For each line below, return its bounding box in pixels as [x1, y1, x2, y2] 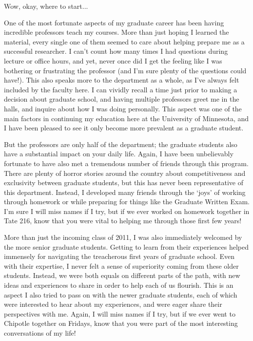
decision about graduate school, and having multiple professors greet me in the [4, 94, 239, 104]
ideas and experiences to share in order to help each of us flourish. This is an [4, 280, 234, 290]
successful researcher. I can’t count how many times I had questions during [4, 46, 228, 56]
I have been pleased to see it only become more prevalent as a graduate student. [4, 123, 244, 133]
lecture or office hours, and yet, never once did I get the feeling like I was [4, 55, 222, 65]
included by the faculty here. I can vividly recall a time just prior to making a [4, 84, 237, 94]
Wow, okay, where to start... [4, 1, 88, 11]
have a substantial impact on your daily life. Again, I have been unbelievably [4, 149, 234, 159]
